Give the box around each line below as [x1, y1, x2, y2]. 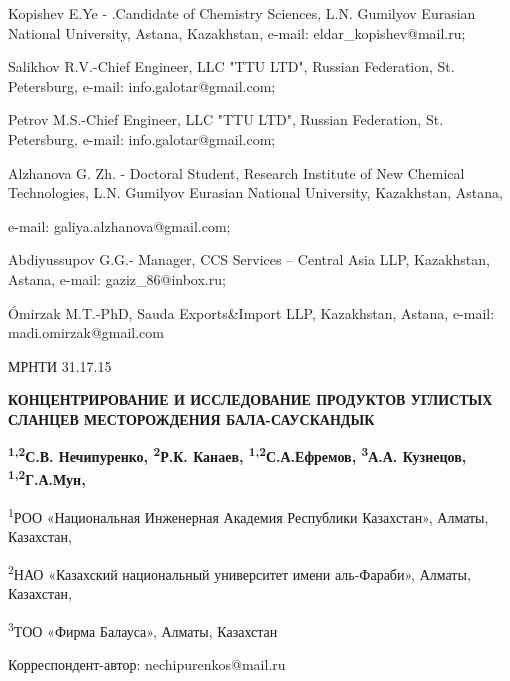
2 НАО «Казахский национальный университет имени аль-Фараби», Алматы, [8, 560, 471, 584]
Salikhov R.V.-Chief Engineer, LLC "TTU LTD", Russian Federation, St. [8, 56, 455, 77]
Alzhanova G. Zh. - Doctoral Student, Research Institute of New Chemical [8, 162, 465, 183]
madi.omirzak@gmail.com [8, 322, 164, 343]
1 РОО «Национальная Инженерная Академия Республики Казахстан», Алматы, [8, 504, 489, 527]
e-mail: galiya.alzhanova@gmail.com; [8, 215, 231, 236]
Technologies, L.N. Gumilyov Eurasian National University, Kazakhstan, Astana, [8, 182, 503, 203]
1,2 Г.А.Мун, [8, 466, 86, 490]
